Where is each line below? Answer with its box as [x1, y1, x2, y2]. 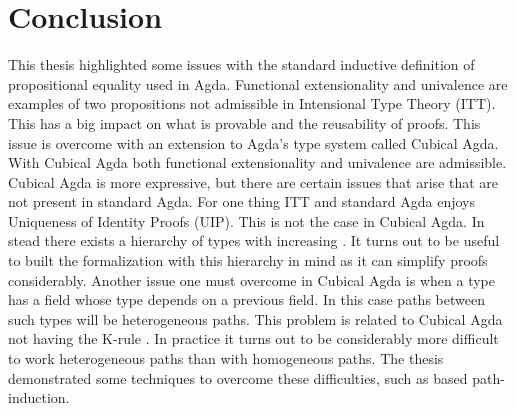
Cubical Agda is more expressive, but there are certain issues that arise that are [8, 171, 498, 192]
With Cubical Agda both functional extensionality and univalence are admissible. [8, 152, 507, 173]
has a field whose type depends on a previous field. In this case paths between [8, 289, 485, 310]
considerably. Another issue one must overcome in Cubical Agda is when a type [8, 269, 495, 290]
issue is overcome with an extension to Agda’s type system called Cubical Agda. [8, 132, 499, 153]
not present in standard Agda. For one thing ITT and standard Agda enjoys [8, 191, 475, 212]
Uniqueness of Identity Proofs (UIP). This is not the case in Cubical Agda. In [8, 210, 485, 231]
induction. [8, 387, 70, 408]
